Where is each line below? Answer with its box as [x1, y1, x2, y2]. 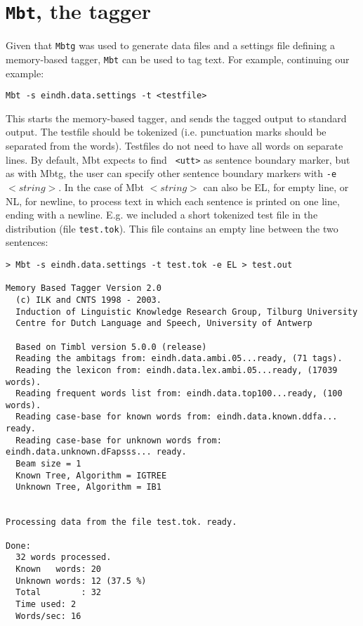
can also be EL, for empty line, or [203, 179, 349, 194]
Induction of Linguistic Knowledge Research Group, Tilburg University [15, 306, 358, 317]
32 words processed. [15, 552, 112, 563]
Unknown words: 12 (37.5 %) [15, 575, 147, 586]
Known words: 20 [15, 564, 102, 574]
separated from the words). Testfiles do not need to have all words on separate [6, 138, 343, 152]
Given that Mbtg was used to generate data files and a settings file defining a [6, 38, 335, 53]
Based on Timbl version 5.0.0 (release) [15, 341, 207, 352]
